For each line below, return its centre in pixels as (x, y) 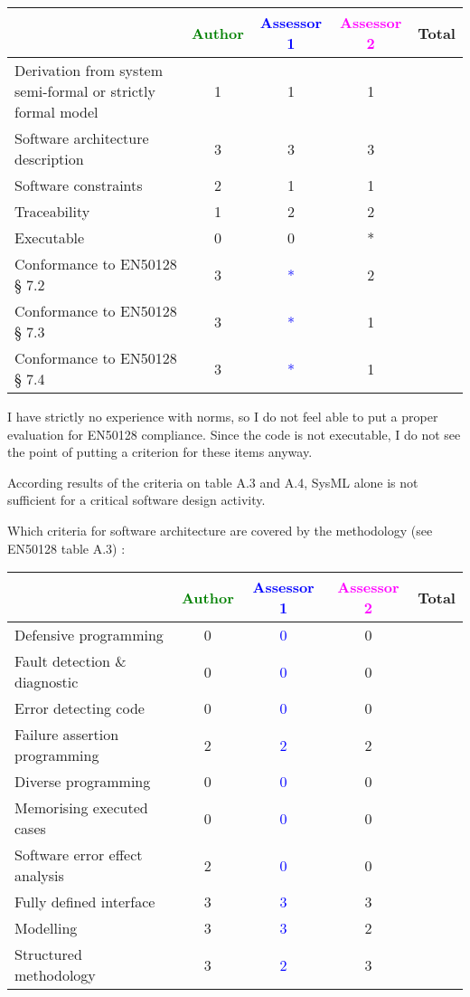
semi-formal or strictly (85, 91)
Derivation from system (89, 70)
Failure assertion (67, 735)
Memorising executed (81, 808)
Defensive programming (89, 635)
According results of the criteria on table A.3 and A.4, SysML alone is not (213, 482)
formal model (56, 112)
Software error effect (79, 855)
